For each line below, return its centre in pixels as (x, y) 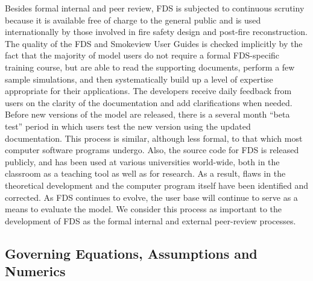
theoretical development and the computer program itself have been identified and (157, 185)
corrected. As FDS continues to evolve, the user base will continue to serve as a (151, 197)
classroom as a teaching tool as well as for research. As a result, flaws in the (145, 173)
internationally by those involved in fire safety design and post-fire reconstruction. (156, 32)
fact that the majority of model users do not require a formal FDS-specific (142, 55)
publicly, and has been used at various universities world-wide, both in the (142, 161)
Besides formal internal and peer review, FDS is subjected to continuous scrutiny (155, 8)
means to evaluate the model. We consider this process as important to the (144, 209)
